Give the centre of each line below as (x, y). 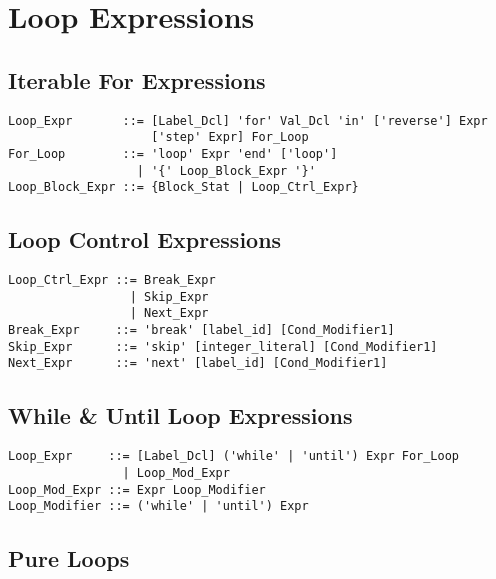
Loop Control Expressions (145, 239)
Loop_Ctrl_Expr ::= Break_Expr (112, 280)
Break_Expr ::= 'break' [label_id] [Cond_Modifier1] (201, 330)
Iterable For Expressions (137, 79)
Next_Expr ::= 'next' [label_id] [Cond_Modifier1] (198, 363)
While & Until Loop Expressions (180, 415)
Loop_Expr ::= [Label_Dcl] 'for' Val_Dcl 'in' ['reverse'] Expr (248, 120)
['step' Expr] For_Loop (230, 137)
